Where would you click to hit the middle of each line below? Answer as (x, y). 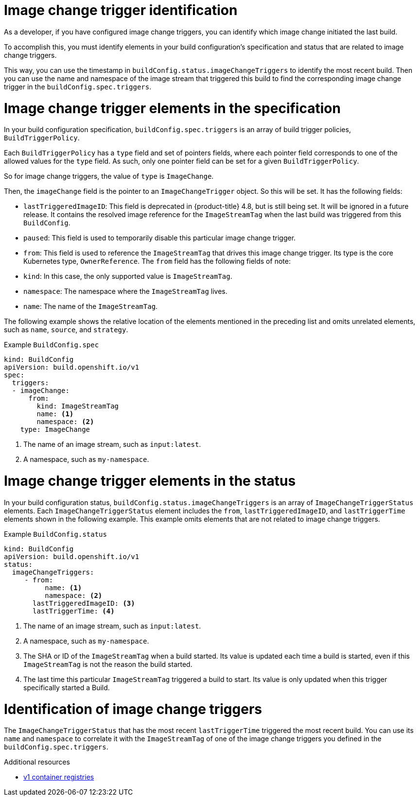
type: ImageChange (55, 430)
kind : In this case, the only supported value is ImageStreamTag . (128, 276)
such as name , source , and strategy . (66, 330)
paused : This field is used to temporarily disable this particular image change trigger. (160, 238)
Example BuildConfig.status (55, 534)
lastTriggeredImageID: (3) (84, 603)
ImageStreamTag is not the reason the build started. (108, 664)
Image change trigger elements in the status (150, 481)
